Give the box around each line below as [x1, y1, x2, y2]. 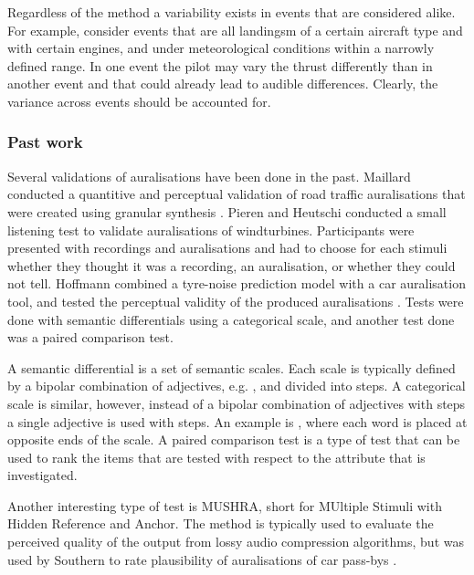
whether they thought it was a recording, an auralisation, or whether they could [7, 256, 456, 275]
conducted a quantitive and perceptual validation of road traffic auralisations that [7, 184, 466, 204]
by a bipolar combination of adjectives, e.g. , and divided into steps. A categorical [7, 376, 466, 395]
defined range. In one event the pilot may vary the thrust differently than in [7, 56, 433, 75]
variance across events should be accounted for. [7, 91, 271, 110]
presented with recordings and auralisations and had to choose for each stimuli [7, 238, 448, 257]
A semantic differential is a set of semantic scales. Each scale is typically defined [7, 358, 456, 377]
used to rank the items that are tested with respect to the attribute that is [7, 447, 426, 466]
